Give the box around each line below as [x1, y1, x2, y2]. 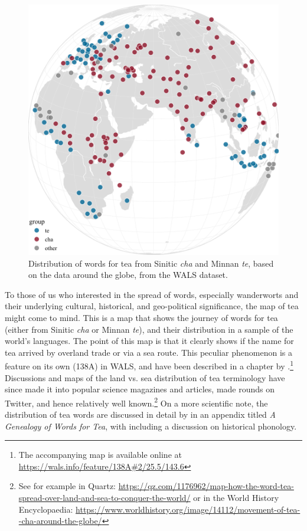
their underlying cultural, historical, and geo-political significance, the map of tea [5, 300, 299, 312]
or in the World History [193, 491, 279, 503]
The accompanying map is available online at [18, 448, 182, 461]
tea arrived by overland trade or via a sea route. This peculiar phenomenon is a [5, 346, 293, 358]
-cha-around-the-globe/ [18, 514, 102, 527]
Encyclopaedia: [18, 503, 73, 515]
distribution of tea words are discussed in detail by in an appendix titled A [5, 408, 276, 421]
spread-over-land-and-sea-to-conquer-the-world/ [18, 491, 191, 503]
